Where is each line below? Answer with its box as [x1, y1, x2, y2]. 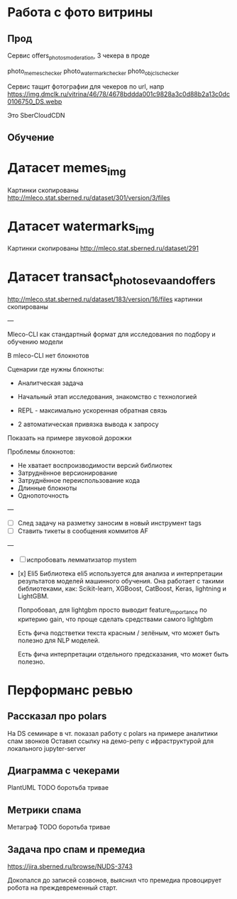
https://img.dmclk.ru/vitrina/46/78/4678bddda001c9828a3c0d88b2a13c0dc [7, 89, 231, 98]
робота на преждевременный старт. [7, 883, 118, 892]
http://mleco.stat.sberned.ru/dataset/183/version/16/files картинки [7, 295, 203, 303]
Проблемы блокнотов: [7, 447, 76, 456]
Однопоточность [17, 491, 70, 500]
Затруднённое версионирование [17, 469, 118, 477]
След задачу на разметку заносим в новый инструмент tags [17, 518, 202, 527]
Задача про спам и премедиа [7, 843, 145, 855]
